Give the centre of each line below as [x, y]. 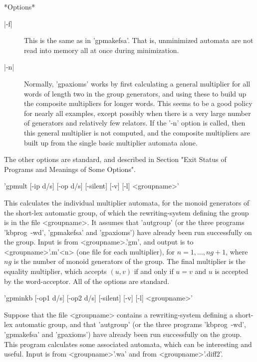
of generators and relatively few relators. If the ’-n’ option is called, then [135, 123]
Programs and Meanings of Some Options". [70, 169]
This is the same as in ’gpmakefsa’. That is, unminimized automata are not [139, 40]
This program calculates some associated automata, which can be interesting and [128, 344]
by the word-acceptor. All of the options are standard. [87, 281]
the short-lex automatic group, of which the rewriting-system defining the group [127, 212]
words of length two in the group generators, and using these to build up [135, 93]
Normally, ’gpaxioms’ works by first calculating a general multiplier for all [137, 83]
